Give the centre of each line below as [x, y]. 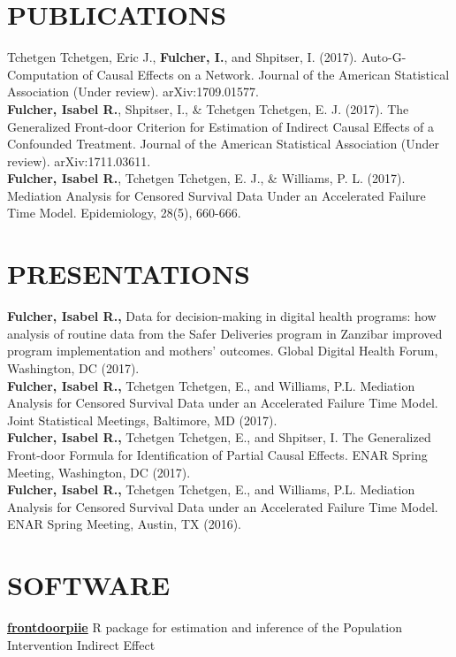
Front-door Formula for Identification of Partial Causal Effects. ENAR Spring [217, 454]
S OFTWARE [89, 585]
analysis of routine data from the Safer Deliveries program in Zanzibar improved [225, 333]
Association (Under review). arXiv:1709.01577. [133, 92]
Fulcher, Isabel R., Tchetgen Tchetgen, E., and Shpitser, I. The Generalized [219, 437]
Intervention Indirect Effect [81, 644]
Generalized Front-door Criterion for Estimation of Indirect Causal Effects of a [221, 126]
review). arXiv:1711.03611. [79, 160]
